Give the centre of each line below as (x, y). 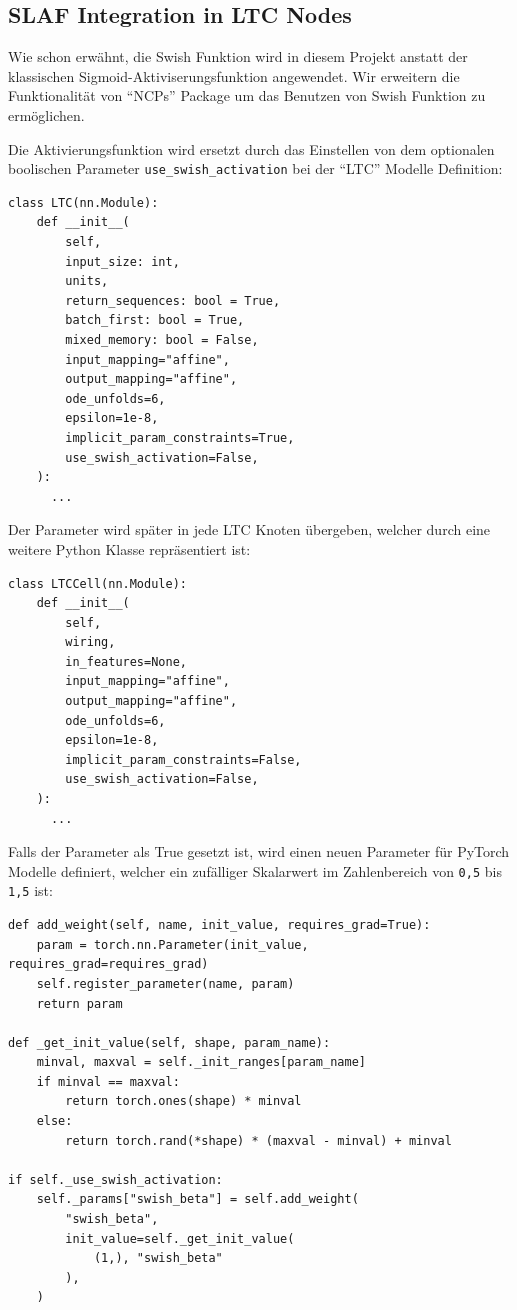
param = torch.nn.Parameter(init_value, (172, 944)
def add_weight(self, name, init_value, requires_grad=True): (219, 925)
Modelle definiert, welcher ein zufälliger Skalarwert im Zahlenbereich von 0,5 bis (255, 870)
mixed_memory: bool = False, (162, 339)
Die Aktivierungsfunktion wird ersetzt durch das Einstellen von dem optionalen (251, 148)
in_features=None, (126, 661)
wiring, (90, 642)
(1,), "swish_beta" (158, 1258)
